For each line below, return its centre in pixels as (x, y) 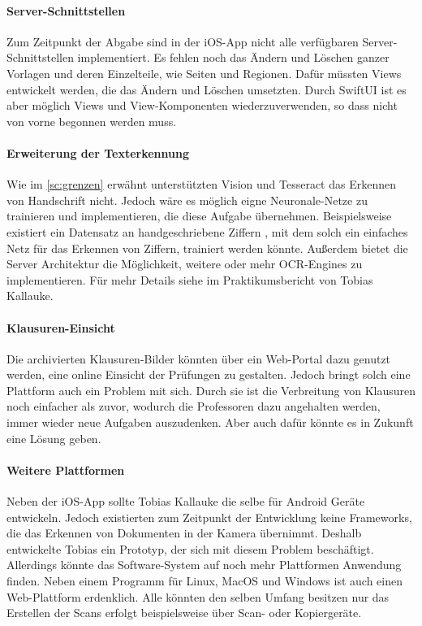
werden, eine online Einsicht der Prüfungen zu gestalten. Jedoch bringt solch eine (209, 374)
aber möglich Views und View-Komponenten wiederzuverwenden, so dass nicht (202, 105)
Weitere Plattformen (66, 469)
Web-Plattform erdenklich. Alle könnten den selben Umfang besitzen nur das (198, 596)
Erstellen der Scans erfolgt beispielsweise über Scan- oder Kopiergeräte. (184, 613)
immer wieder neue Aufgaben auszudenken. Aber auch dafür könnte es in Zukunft (210, 422)
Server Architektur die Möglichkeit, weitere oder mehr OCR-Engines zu (185, 264)
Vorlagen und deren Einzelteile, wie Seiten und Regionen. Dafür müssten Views (204, 73)
